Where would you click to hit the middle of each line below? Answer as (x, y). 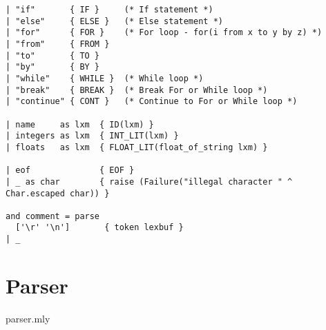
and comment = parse (53, 216)
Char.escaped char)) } (58, 193)
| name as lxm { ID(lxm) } (80, 124)
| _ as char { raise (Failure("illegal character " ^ (149, 182)
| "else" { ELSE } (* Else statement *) (114, 21)
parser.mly (28, 318)
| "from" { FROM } (58, 44)
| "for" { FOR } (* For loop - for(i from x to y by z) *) (164, 33)
